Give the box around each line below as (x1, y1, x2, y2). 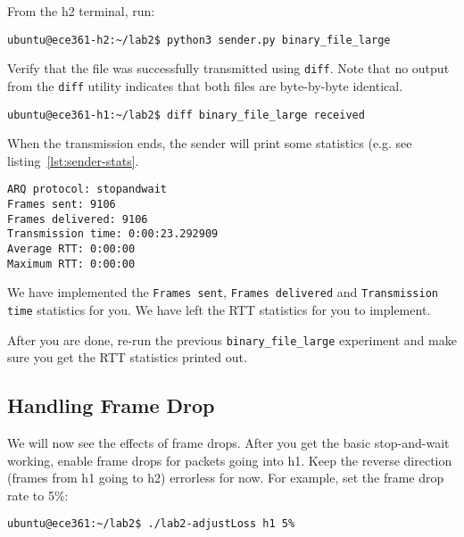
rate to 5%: (7, 485, 69, 504)
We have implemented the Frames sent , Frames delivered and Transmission (7, 283, 438, 302)
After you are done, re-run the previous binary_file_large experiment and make (7, 330, 457, 349)
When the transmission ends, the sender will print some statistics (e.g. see (7, 134, 412, 153)
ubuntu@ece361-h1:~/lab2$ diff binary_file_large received (7, 108, 365, 121)
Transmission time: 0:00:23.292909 (7, 227, 219, 241)
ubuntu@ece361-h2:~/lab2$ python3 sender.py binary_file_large (7, 33, 391, 46)
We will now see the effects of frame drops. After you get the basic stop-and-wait (7, 434, 450, 452)
